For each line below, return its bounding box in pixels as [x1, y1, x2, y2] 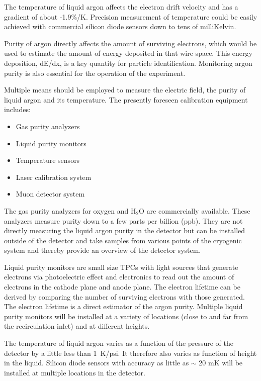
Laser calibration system [16, 171, 92, 182]
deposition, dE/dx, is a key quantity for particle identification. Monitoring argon [4, 57, 252, 68]
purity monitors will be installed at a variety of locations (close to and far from [4, 311, 248, 321]
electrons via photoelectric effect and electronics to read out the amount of [4, 271, 234, 282]
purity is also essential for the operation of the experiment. [4, 67, 186, 78]
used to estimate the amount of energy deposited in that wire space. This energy [4, 48, 252, 58]
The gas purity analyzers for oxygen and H [4, 205, 136, 216]
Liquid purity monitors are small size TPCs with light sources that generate [4, 261, 238, 272]
